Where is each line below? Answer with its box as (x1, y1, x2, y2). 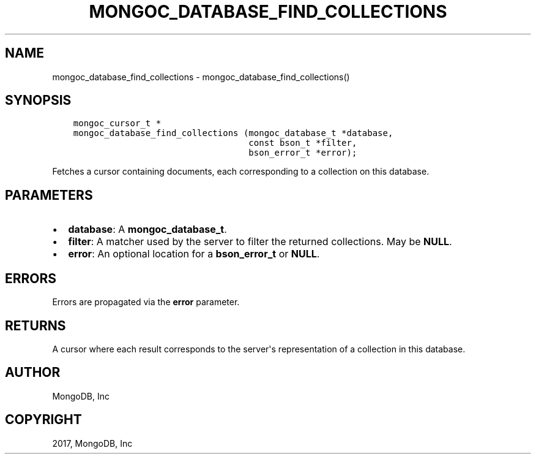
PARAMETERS (5, 187, 93, 203)
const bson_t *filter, (248, 138, 357, 148)
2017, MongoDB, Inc (52, 438, 133, 449)
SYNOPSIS (5, 93, 72, 108)
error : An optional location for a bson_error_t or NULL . (68, 248, 320, 260)
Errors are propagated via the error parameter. (52, 297, 240, 308)
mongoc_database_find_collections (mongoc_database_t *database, (73, 128, 393, 138)
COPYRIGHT (5, 412, 82, 428)
